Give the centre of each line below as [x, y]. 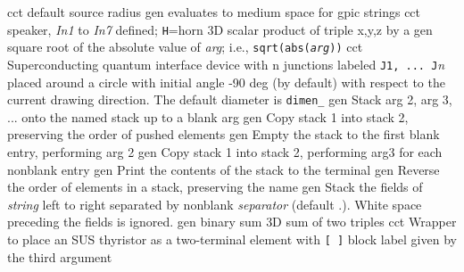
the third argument [60, 256]
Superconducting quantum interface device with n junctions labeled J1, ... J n [226, 64]
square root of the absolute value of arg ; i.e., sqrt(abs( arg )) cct [185, 47]
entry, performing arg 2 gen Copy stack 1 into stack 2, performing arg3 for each [225, 152]
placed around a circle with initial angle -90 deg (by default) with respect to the [226, 82]
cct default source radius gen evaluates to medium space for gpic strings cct [214, 12]
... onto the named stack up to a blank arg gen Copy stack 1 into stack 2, [208, 116]
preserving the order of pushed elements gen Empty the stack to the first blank [224, 134]
